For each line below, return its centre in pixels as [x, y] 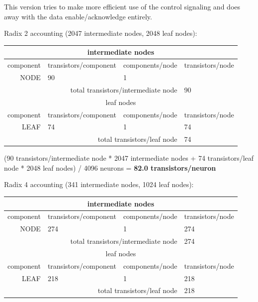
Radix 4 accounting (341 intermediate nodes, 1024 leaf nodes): [99, 184]
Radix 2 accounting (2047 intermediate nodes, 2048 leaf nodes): [101, 33]
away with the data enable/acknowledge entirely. [78, 16]
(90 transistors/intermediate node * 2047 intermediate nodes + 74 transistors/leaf [129, 158]
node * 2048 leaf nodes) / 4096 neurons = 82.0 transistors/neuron [110, 167]
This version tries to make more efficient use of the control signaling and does [122, 6]
